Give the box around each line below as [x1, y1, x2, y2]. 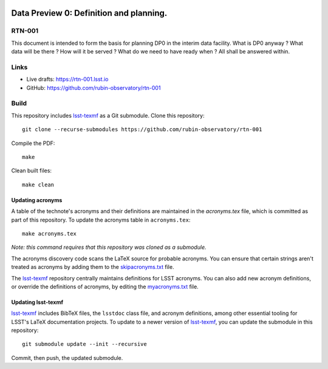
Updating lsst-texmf [11, 298, 64, 306]
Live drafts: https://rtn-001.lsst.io [26, 76, 109, 83]
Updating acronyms [11, 196, 63, 203]
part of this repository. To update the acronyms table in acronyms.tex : [11, 216, 191, 223]
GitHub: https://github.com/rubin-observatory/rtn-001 [26, 84, 161, 91]
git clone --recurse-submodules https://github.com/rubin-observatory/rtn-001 [22, 126, 262, 133]
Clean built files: [11, 167, 52, 174]
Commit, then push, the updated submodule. [11, 354, 123, 361]
